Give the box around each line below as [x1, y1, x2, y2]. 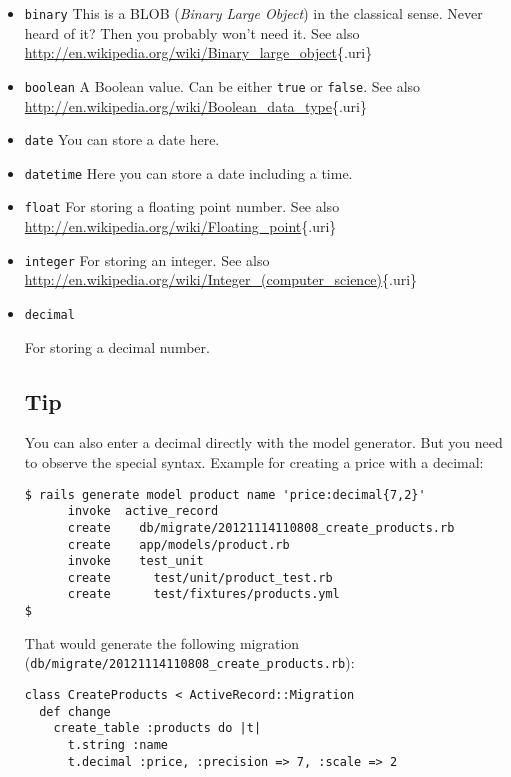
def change [39, 704, 111, 719]
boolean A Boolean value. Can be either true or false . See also [24, 75, 421, 96]
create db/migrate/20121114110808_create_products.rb [67, 520, 455, 535]
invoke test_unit [67, 554, 204, 569]
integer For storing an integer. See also [24, 249, 270, 270]
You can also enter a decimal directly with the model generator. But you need [24, 432, 503, 453]
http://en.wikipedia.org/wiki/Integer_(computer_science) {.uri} [24, 269, 418, 290]
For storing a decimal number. [24, 336, 210, 357]
